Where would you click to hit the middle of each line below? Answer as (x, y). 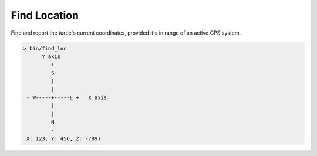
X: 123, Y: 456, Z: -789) (64, 138)
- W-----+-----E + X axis (67, 97)
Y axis (51, 56)
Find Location (45, 15)
